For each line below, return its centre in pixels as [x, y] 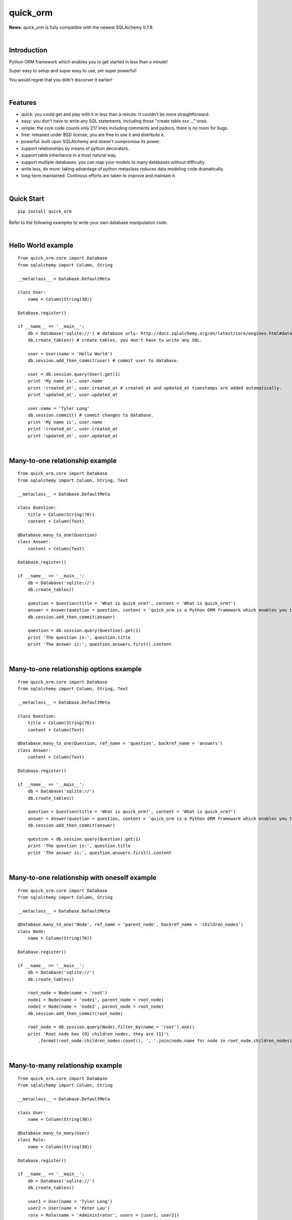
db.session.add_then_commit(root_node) [75, 1013]
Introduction [28, 50]
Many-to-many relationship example [66, 1066]
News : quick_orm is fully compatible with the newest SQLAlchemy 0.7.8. [81, 27]
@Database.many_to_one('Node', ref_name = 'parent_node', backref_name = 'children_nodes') [130, 925]
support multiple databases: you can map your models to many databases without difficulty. [113, 162]
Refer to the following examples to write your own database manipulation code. [88, 223]
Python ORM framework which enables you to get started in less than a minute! [88, 61]
